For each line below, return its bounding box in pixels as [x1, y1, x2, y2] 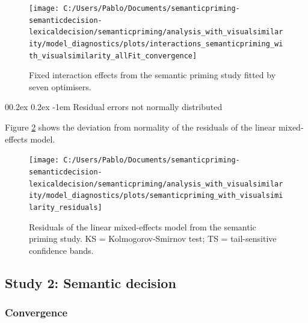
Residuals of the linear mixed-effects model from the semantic [29, 220, 256, 233]
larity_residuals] [29, 203, 102, 212]
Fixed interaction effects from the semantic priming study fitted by [29, 69, 276, 81]
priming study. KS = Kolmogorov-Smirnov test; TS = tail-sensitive [29, 232, 277, 245]
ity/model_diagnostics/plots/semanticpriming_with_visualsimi [29, 191, 283, 200]
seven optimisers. [29, 80, 91, 93]
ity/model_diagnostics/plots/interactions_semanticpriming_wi [29, 39, 283, 48]
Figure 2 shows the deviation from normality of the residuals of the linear [5, 121, 276, 134]
